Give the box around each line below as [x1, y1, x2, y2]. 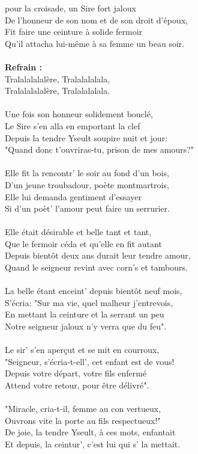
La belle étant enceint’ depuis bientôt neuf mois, [5, 284, 182, 297]
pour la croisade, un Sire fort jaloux [5, 2, 136, 14]
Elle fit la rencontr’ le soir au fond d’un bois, [5, 167, 169, 179]
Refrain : [5, 60, 43, 73]
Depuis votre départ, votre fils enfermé [5, 367, 147, 379]
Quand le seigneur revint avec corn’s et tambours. [5, 261, 188, 274]
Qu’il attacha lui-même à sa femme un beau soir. [5, 37, 185, 49]
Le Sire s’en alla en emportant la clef [5, 119, 140, 132]
